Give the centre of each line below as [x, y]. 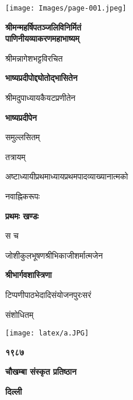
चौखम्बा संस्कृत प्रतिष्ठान [41, 372]
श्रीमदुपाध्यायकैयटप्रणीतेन [41, 98]
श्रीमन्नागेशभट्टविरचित [34, 58]
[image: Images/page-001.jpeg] [66, 8]
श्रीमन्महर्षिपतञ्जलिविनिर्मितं [43, 27]
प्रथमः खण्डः [22, 216]
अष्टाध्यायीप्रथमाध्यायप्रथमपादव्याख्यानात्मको [67, 176]
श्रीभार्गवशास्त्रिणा [29, 275]
